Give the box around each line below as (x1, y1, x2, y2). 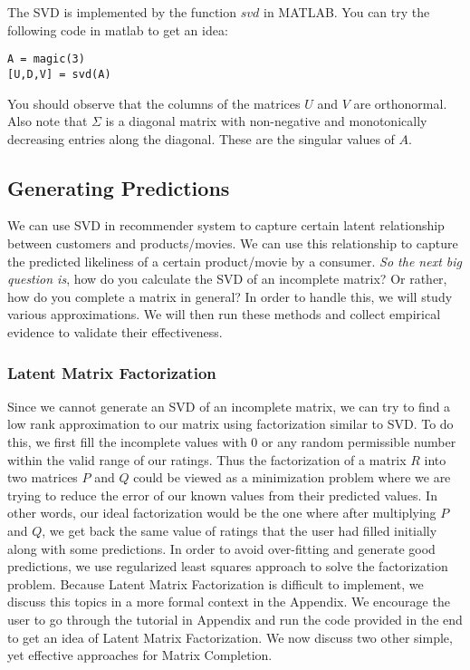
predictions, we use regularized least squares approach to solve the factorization (7, 557, 448, 576)
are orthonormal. (353, 93, 447, 112)
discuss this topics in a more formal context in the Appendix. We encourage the (7, 592, 450, 611)
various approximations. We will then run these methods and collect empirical (7, 305, 441, 324)
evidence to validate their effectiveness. (7, 323, 223, 342)
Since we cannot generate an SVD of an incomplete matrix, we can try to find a (7, 396, 451, 415)
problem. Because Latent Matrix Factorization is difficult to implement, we (7, 574, 424, 593)
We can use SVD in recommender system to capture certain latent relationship (7, 216, 445, 235)
